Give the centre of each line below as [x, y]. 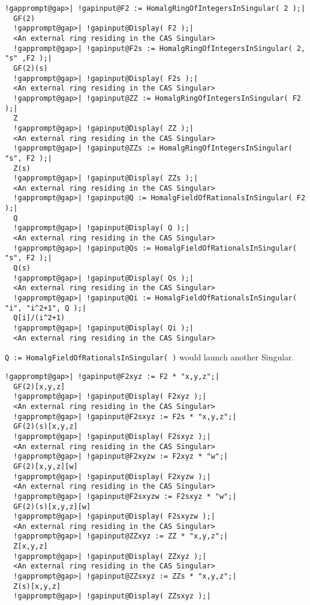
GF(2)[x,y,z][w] [46, 466]
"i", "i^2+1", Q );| [46, 308]
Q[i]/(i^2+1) [39, 318]
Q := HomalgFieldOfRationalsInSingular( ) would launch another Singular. [150, 357]
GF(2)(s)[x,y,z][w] [52, 506]
